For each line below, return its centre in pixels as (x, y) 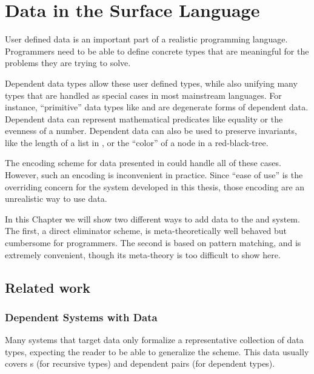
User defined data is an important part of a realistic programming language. (146, 39)
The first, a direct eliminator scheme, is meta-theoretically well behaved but (146, 231)
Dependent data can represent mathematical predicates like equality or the (144, 119)
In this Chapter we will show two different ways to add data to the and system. (152, 219)
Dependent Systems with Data (81, 317)
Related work (48, 287)
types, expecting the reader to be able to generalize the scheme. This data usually (157, 351)
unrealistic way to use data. (56, 199)
